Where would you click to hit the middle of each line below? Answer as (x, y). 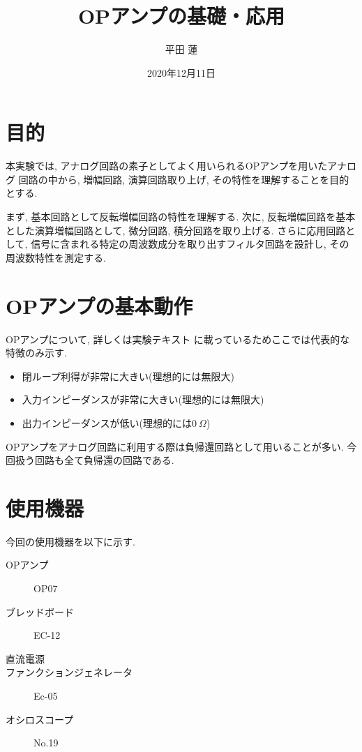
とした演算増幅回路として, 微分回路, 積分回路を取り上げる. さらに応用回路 (176, 230)
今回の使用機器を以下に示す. (70, 541)
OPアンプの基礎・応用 (181, 16)
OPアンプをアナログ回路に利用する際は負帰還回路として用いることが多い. (175, 446)
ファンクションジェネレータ (69, 672)
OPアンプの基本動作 (99, 305)
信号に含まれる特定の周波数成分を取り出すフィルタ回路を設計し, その (190, 244)
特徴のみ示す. (36, 353)
